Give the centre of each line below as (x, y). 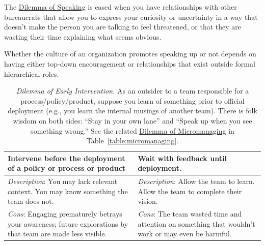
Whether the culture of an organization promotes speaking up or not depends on (130, 54)
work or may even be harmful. (185, 234)
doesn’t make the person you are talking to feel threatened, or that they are (123, 27)
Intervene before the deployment (67, 158)
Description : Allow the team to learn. (196, 181)
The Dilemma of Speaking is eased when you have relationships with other (121, 7)
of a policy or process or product (67, 168)
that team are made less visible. (57, 234)
